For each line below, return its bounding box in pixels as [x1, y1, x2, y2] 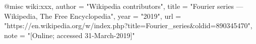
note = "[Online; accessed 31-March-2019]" [4, 30, 135, 40]
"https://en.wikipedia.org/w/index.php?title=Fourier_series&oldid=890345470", [4, 20, 252, 31]
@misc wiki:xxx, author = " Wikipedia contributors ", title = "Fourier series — [4, 1, 243, 11]
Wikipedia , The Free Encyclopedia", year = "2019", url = [4, 10, 181, 21]
